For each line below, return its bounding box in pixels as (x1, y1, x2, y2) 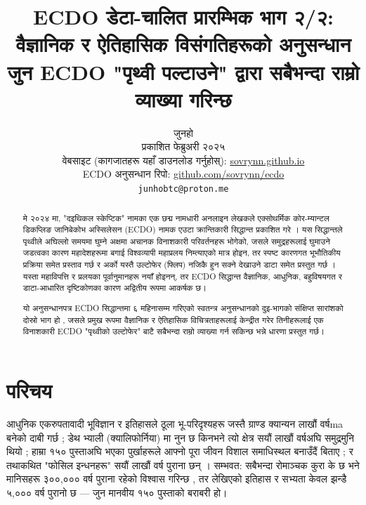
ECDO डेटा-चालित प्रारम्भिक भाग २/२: (33, 2, 334, 31)
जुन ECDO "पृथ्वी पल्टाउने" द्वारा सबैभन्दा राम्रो (7, 57, 360, 86)
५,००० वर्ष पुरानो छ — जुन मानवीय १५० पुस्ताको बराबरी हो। (6, 485, 228, 499)
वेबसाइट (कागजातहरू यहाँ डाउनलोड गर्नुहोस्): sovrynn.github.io (62, 152, 305, 167)
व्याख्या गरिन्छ (135, 84, 232, 113)
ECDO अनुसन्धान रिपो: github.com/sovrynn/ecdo (82, 166, 285, 181)
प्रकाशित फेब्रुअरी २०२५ (141, 139, 226, 154)
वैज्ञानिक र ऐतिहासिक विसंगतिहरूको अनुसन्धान (15, 29, 351, 58)
